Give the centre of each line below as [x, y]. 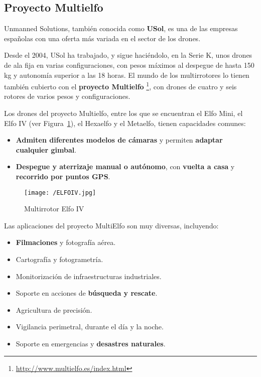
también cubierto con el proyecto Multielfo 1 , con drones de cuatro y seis [120, 86]
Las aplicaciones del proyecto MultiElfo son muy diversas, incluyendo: [111, 225]
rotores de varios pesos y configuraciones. [67, 96]
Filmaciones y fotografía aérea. [66, 242]
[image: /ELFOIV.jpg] [60, 193]
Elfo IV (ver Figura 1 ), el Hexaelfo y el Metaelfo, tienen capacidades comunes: [125, 123]
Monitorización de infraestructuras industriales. [89, 276]
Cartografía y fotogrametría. [59, 259]
